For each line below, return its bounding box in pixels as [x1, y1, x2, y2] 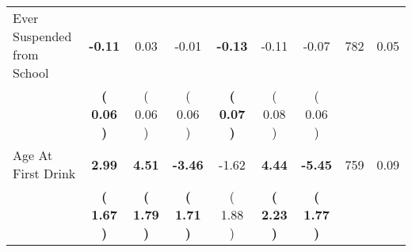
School [13, 63, 49, 82]
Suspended [13, 27, 72, 45]
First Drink [13, 164, 76, 182]
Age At [13, 146, 53, 164]
